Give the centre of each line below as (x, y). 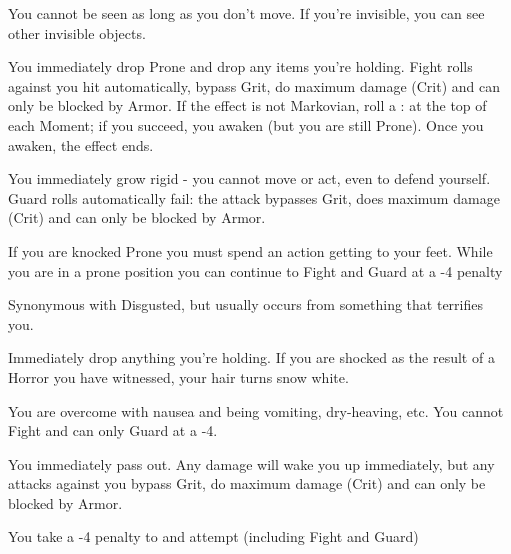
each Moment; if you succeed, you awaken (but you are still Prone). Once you (246, 124)
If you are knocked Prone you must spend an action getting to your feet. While (250, 250)
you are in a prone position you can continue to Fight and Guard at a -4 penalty (255, 270)
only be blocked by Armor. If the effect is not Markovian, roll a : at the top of (247, 105)
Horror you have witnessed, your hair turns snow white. (178, 376)
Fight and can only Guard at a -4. (113, 430)
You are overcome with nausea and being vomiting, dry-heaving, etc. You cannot (256, 410)
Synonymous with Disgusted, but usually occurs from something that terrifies (245, 304)
